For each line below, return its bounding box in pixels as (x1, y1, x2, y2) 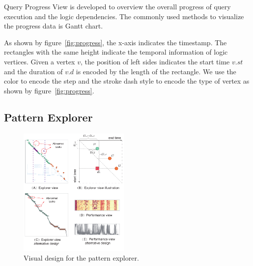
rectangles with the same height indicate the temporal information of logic (4, 47, 228, 57)
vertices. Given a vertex (4, 56, 75, 66)
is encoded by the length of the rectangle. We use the (76, 66, 236, 76)
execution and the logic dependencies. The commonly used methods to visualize (4, 11, 244, 21)
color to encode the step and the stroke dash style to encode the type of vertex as (4, 76, 250, 86)
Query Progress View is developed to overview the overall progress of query (4, 1, 231, 11)
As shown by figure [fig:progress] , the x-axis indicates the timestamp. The (4, 37, 227, 47)
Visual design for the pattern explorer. (24, 252, 139, 263)
